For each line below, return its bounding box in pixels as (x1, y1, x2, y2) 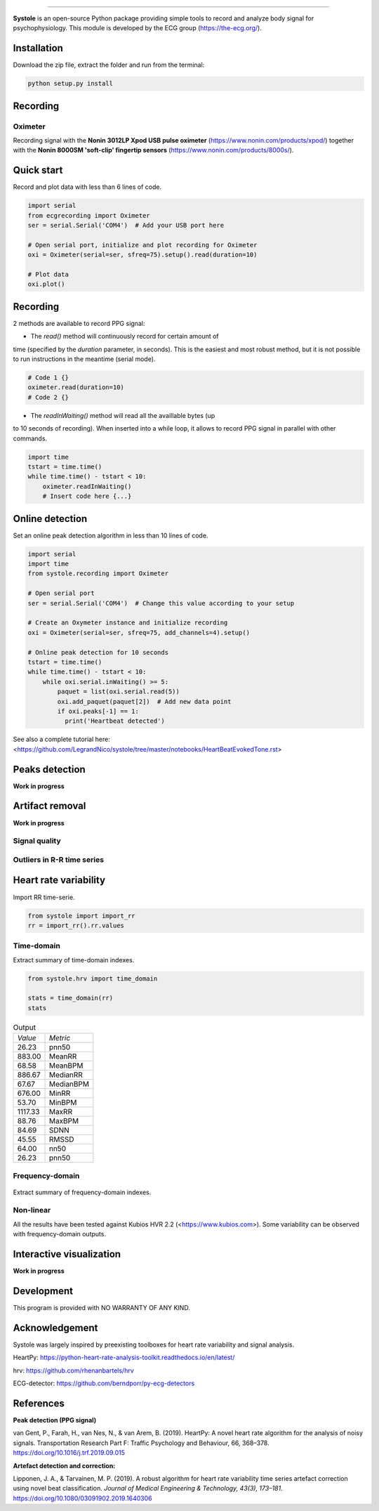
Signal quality (13, 836, 61, 846)
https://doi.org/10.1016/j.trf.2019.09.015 (13, 1448, 126, 1457)
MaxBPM (48, 1116, 79, 1126)
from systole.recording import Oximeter (27, 570, 168, 577)
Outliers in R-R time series (13, 854, 105, 864)
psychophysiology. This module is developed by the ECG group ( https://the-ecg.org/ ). (13, 24, 262, 32)
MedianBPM (48, 1079, 89, 1089)
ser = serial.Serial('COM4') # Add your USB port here (27, 221, 225, 230)
